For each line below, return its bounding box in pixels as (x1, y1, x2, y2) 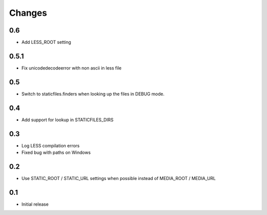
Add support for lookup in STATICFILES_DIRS (21, 116, 114, 123)
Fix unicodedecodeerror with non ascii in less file (21, 65, 122, 71)
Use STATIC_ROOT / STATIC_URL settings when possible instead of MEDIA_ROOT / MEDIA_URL (21, 175, 216, 181)
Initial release (21, 201, 49, 207)
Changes (9, 7, 47, 18)
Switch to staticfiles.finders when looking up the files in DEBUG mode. (21, 91, 165, 97)
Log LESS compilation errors (21, 143, 80, 148)
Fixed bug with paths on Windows (21, 149, 91, 155)
